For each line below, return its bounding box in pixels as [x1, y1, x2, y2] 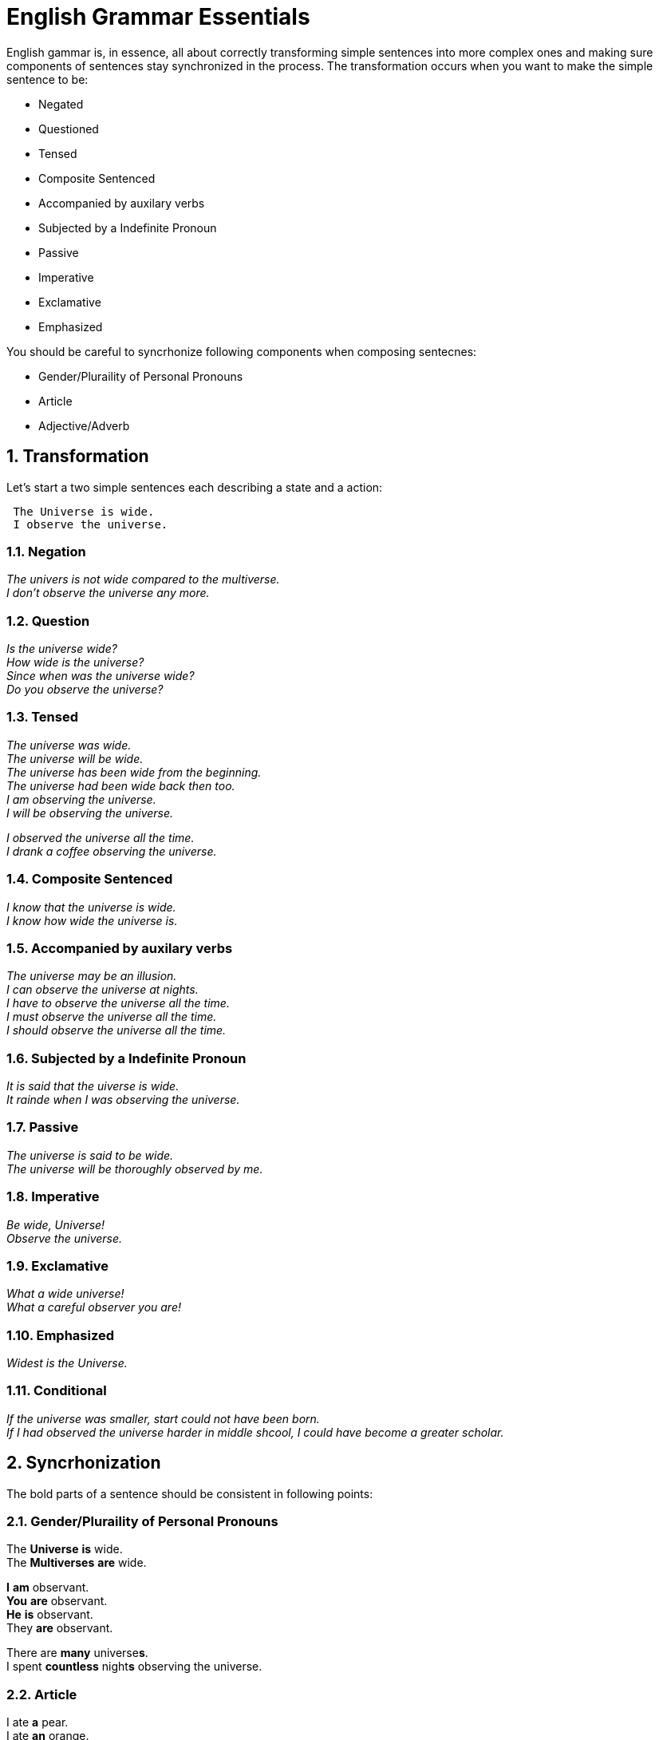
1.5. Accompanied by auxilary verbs [6, 939, 233, 956]
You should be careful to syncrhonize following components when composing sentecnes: [6, 344, 477, 358]
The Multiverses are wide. [6, 1556, 147, 1570]
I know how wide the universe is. [6, 913, 178, 927]
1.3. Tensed [6, 709, 78, 726]
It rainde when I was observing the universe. [6, 1093, 240, 1107]
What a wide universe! [6, 1287, 124, 1301]
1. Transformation [6, 446, 149, 467]
